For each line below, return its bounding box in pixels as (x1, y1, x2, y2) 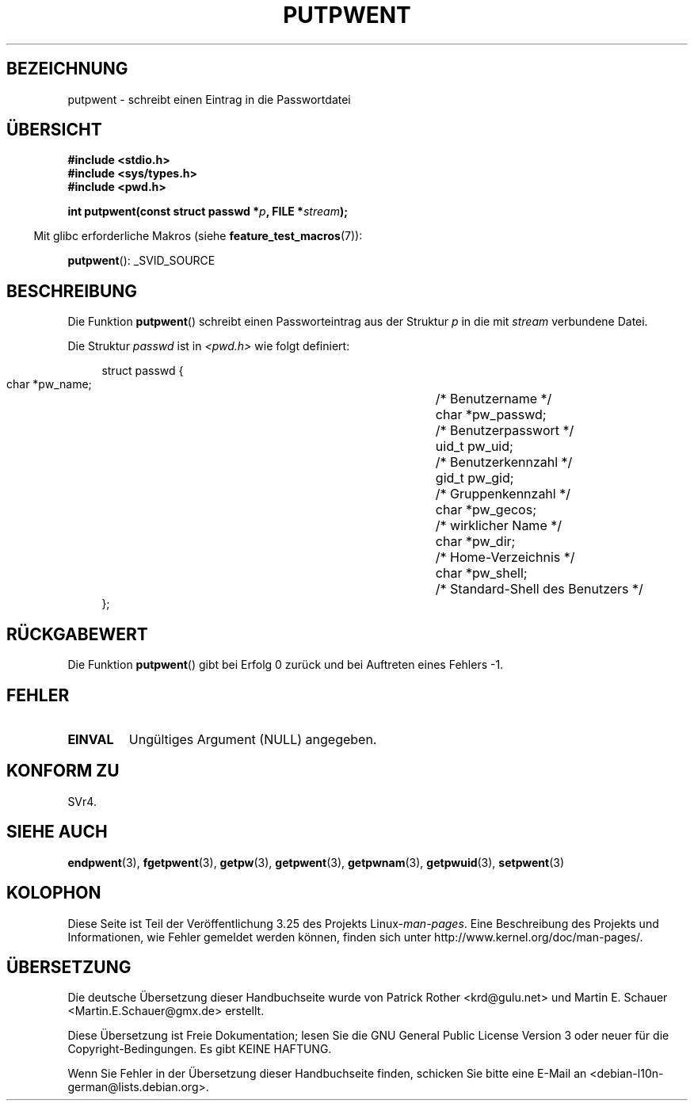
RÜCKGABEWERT (6, 624, 148, 644)
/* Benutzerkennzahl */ (435, 454, 573, 471)
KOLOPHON (6, 883, 101, 903)
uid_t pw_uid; (435, 438, 513, 455)
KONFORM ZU (6, 761, 120, 781)
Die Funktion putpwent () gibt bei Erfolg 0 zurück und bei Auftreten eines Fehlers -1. (67, 658, 504, 672)
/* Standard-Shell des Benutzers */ (435, 581, 643, 597)
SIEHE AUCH (6, 822, 108, 842)
